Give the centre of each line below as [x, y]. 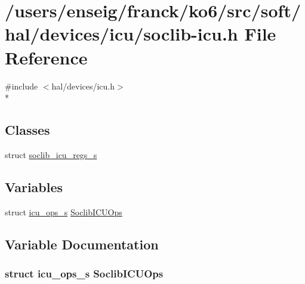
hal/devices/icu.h [83, 86]
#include [21, 86]
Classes [27, 130]
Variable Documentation [82, 244]
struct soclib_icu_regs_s [51, 154]
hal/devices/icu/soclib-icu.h [121, 34]
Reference [46, 57]
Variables [34, 186]
